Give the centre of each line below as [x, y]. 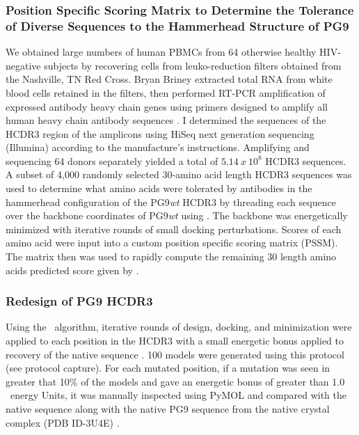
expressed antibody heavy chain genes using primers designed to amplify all [167, 106]
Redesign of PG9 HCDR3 [79, 301]
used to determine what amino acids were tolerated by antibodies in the [159, 188]
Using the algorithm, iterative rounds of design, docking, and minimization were [179, 327]
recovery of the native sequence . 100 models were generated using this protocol [175, 354]
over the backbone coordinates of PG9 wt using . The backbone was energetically [177, 215]
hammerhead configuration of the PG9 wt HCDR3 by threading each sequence [171, 201]
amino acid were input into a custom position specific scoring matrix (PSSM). [172, 243]
